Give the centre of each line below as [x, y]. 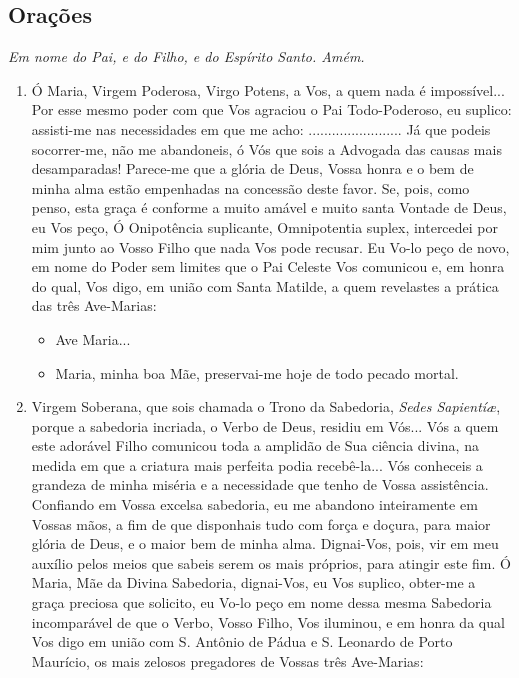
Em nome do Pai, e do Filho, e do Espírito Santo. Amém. [186, 56]
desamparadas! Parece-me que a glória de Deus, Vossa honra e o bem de [252, 168]
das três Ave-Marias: [94, 305]
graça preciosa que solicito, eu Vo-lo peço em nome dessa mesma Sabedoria [261, 602]
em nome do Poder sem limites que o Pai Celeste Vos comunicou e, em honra [268, 266]
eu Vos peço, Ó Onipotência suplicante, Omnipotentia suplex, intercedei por [265, 226]
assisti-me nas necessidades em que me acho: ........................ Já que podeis [261, 128]
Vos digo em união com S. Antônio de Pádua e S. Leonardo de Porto [242, 641]
